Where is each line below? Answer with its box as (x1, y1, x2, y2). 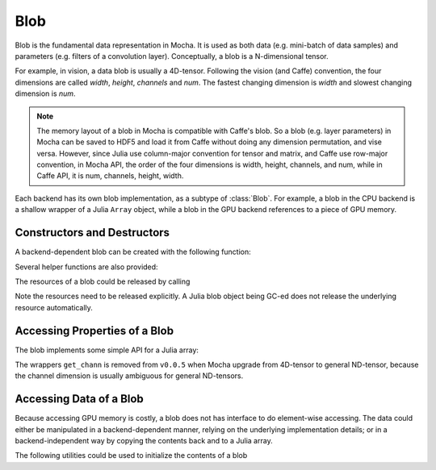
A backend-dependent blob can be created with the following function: (15, 247, 252, 257)
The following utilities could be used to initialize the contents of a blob (15, 451, 248, 460)
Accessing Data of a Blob (15, 392, 145, 406)
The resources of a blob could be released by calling (15, 277, 191, 286)
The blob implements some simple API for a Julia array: (15, 345, 199, 355)
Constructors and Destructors (15, 226, 170, 239)
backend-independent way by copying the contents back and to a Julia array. (15, 436, 274, 446)
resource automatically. (15, 302, 93, 312)
